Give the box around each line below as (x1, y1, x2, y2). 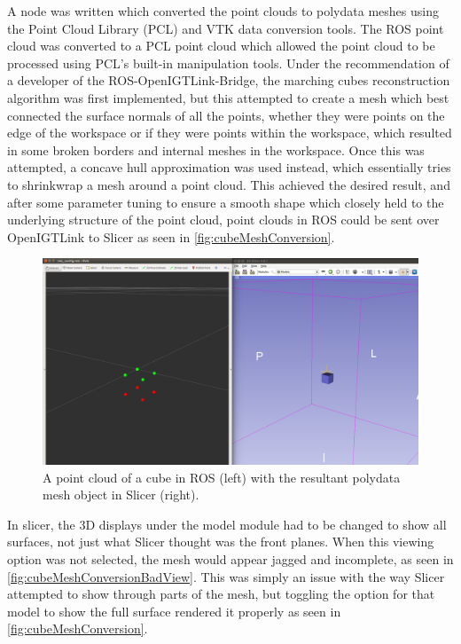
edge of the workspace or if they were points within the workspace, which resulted (7, 123, 452, 142)
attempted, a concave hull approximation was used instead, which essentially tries (7, 158, 451, 177)
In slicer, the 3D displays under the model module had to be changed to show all (7, 514, 447, 533)
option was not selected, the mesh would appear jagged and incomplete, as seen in (7, 549, 454, 568)
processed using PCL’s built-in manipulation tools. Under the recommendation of (7, 53, 449, 72)
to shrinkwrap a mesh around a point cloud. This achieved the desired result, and (7, 175, 450, 193)
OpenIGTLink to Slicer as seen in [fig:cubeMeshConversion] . (7, 227, 335, 246)
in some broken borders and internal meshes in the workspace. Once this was (7, 140, 425, 159)
